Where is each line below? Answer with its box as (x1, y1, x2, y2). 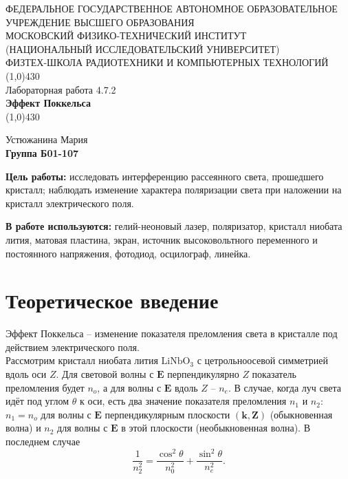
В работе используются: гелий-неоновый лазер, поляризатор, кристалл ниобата (6, 219, 342, 233)
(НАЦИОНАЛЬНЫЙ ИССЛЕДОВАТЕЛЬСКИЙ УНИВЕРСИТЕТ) (6, 41, 280, 56)
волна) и (6, 421, 41, 435)
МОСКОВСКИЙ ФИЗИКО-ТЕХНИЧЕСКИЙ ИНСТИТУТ (6, 28, 246, 43)
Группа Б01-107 (6, 145, 78, 160)
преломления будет (6, 380, 85, 394)
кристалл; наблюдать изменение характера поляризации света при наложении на (6, 182, 342, 197)
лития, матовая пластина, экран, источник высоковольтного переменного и (6, 232, 318, 246)
